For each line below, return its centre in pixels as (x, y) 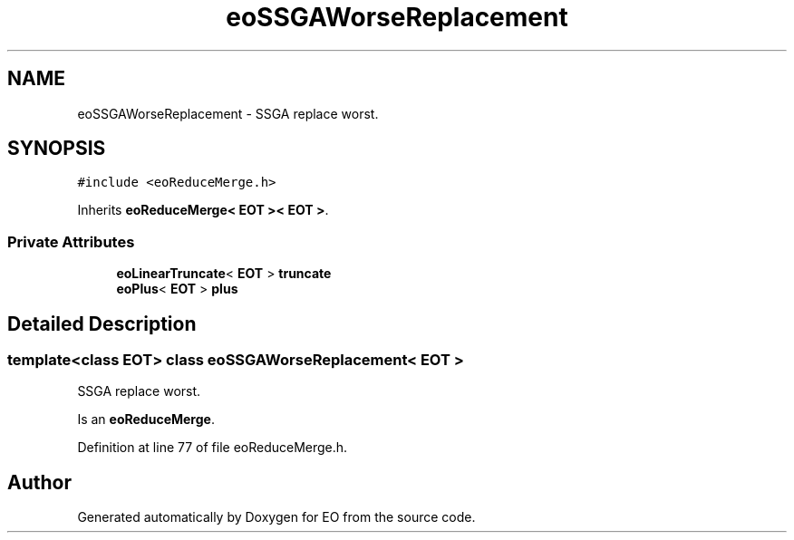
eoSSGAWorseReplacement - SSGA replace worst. (228, 113)
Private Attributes (71, 241)
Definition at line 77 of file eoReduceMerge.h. (213, 448)
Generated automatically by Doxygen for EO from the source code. (276, 517)
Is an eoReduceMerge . (146, 419)
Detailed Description (102, 323)
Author (39, 482)
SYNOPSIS (57, 149)
